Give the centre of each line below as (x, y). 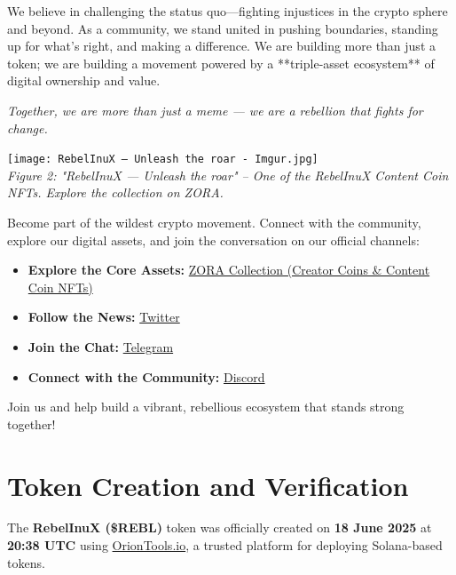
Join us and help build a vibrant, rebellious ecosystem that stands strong (206, 407)
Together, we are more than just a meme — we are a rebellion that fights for (215, 110)
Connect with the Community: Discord (146, 376)
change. (28, 128)
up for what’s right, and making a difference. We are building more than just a (221, 46)
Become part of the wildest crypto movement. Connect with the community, (214, 222)
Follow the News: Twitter (104, 317)
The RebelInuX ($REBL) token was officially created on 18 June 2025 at (220, 527)
